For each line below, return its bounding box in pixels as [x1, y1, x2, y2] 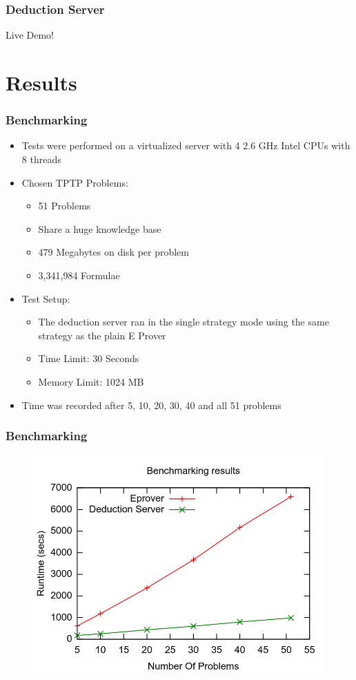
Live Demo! [6, 28, 54, 42]
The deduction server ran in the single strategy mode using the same [38, 314, 329, 329]
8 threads [21, 152, 61, 166]
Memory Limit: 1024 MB [38, 374, 144, 388]
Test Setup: [21, 291, 70, 305]
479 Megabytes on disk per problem [38, 245, 189, 259]
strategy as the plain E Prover [38, 328, 166, 342]
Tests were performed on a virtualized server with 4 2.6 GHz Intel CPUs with [21, 138, 350, 153]
